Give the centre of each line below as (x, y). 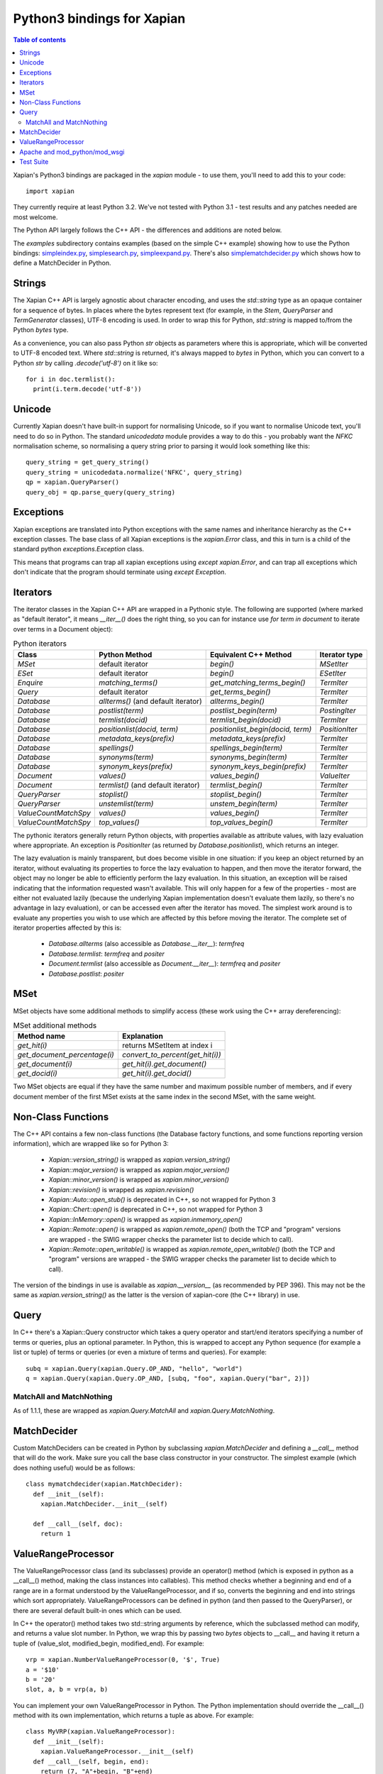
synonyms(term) (126, 757)
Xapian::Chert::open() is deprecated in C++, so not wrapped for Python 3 (156, 1209)
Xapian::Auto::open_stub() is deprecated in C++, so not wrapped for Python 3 (162, 1199)
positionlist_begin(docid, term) (261, 729)
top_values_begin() (241, 822)
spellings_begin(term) (246, 747)
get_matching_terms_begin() (257, 683)
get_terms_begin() (240, 692)
